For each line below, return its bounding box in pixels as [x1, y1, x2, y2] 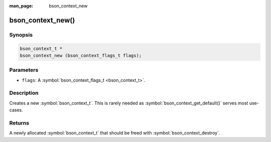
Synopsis [9, 31, 33, 38]
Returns [9, 119, 30, 126]
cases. [9, 107, 23, 113]
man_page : [9, 3, 34, 9]
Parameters [9, 67, 39, 74]
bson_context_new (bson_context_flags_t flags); [20, 53, 142, 58]
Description [9, 89, 39, 96]
